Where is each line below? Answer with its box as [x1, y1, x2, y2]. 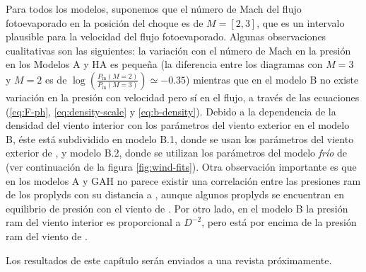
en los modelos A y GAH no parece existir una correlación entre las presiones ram [6, 173, 361, 188]
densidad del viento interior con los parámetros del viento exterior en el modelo [6, 118, 350, 132]
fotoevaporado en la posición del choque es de [6, 15, 203, 30]
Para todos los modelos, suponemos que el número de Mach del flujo [6, 1, 302, 16]
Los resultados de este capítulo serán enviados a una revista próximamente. [6, 252, 332, 267]
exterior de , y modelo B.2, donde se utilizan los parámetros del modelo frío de [6, 145, 348, 160]
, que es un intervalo [256, 15, 345, 30]
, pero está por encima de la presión [201, 215, 357, 229]
